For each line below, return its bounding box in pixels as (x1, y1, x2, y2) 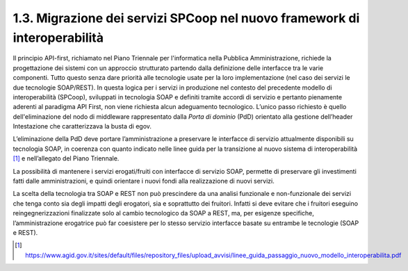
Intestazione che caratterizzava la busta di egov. (13, 122, 152, 131)
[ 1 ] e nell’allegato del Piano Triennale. (13, 154, 120, 163)
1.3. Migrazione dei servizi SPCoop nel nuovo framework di (13, 10, 360, 26)
